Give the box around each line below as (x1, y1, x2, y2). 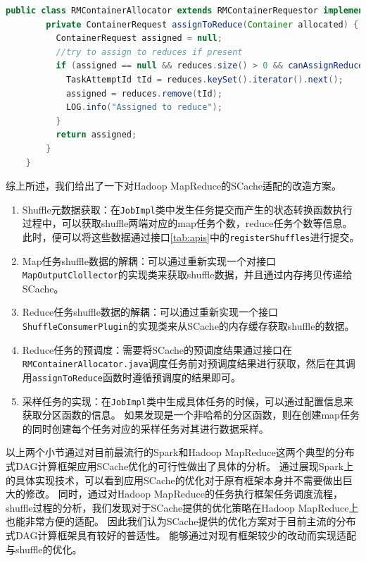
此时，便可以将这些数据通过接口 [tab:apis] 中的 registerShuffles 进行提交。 (22, 229, 360, 244)
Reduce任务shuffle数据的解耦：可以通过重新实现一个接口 (22, 304, 278, 319)
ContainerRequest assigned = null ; (56, 33, 222, 44)
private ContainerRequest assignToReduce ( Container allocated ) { (46, 19, 359, 30)
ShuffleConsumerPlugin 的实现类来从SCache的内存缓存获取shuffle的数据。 (22, 319, 355, 333)
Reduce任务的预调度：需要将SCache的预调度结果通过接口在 (22, 342, 293, 357)
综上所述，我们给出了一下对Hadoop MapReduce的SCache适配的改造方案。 (6, 178, 341, 193)
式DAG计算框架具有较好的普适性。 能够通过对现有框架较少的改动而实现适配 (6, 528, 357, 543)
